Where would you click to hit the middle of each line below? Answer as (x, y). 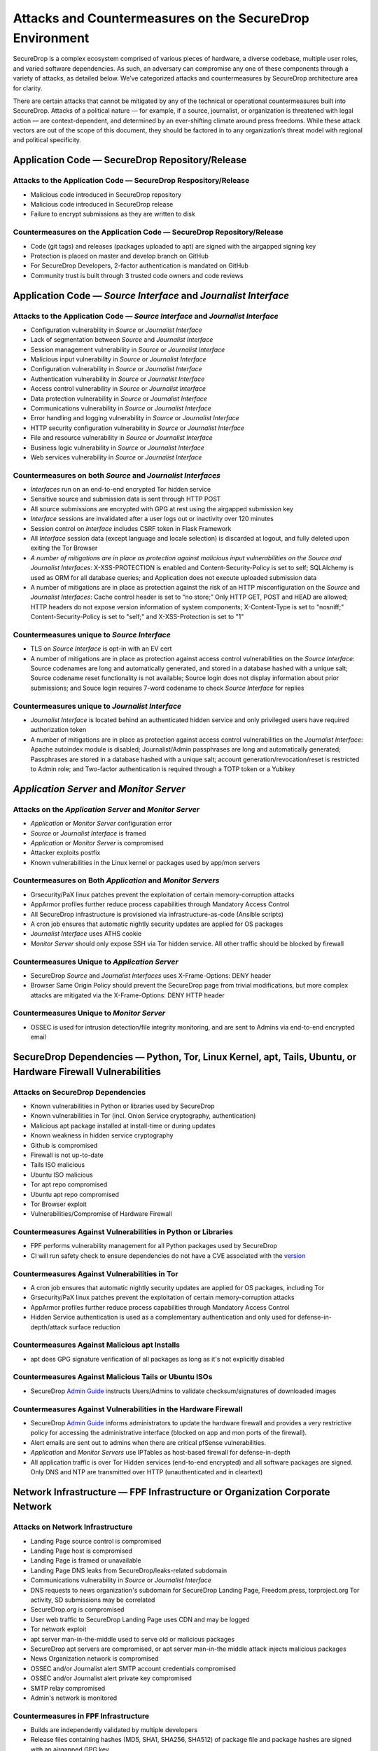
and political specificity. (47, 140)
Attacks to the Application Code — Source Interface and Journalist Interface (146, 316)
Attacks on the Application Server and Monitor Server (106, 809)
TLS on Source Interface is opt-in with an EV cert (101, 649)
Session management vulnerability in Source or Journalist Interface (128, 349)
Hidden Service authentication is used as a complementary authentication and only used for (163, 1317)
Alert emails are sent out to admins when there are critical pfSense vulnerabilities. (148, 1442)
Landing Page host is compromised (82, 1551)
